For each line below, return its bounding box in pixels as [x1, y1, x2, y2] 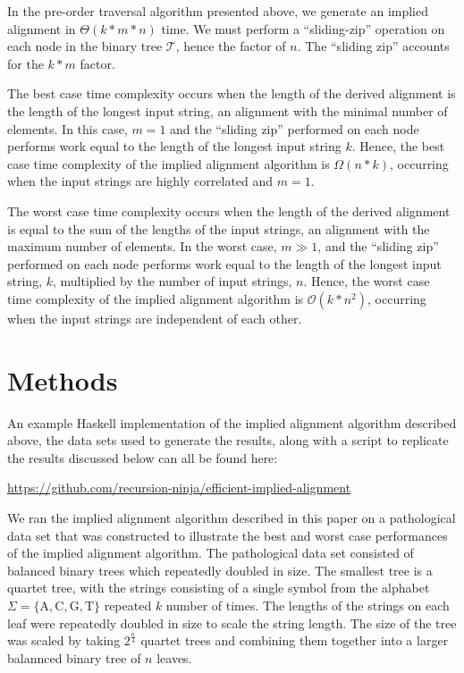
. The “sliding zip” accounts [297, 37, 450, 55]
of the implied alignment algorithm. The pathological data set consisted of [7, 543, 414, 562]
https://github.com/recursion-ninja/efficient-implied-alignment [7, 478, 351, 497]
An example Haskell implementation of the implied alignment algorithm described [7, 413, 457, 432]
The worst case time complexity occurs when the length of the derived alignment [7, 201, 451, 220]
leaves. [156, 648, 192, 667]
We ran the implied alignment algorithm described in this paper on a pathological [7, 509, 456, 526]
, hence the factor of [175, 37, 286, 55]
